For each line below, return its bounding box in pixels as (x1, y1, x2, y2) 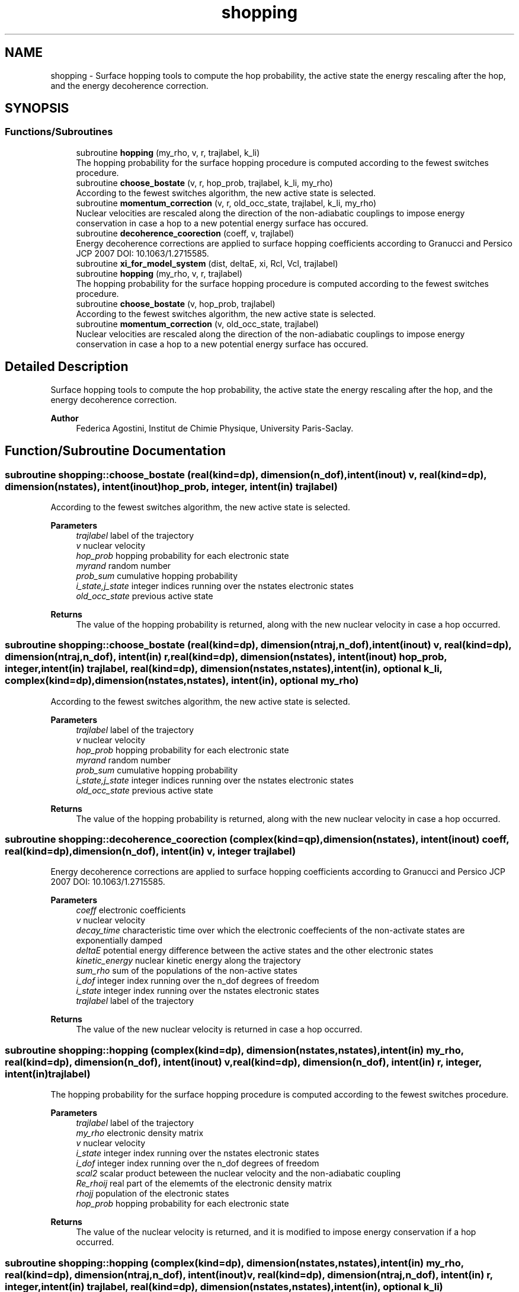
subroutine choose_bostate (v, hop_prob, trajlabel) (76, 298, 275, 309)
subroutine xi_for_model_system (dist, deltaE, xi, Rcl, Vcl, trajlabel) (76, 258, 338, 268)
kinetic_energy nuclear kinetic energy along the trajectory (76, 955, 301, 966)
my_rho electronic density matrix (76, 1128, 204, 1139)
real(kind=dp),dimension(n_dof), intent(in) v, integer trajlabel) (5, 845, 296, 857)
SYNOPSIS (5, 101, 69, 116)
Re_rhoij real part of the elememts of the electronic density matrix (76, 1178, 332, 1189)
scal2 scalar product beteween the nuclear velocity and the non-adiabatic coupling (76, 1168, 401, 1179)
